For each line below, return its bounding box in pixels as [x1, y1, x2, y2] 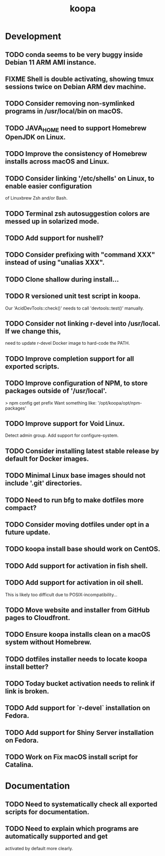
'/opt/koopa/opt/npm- [98, 400, 142, 406]
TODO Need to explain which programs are [5, 824, 139, 833]
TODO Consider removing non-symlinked [5, 99, 135, 108]
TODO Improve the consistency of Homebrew [5, 150, 147, 158]
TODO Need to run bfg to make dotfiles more [5, 496, 144, 504]
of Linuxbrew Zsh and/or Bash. [5, 195, 68, 201]
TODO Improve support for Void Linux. [5, 419, 125, 428]
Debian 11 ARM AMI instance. [5, 58, 97, 67]
